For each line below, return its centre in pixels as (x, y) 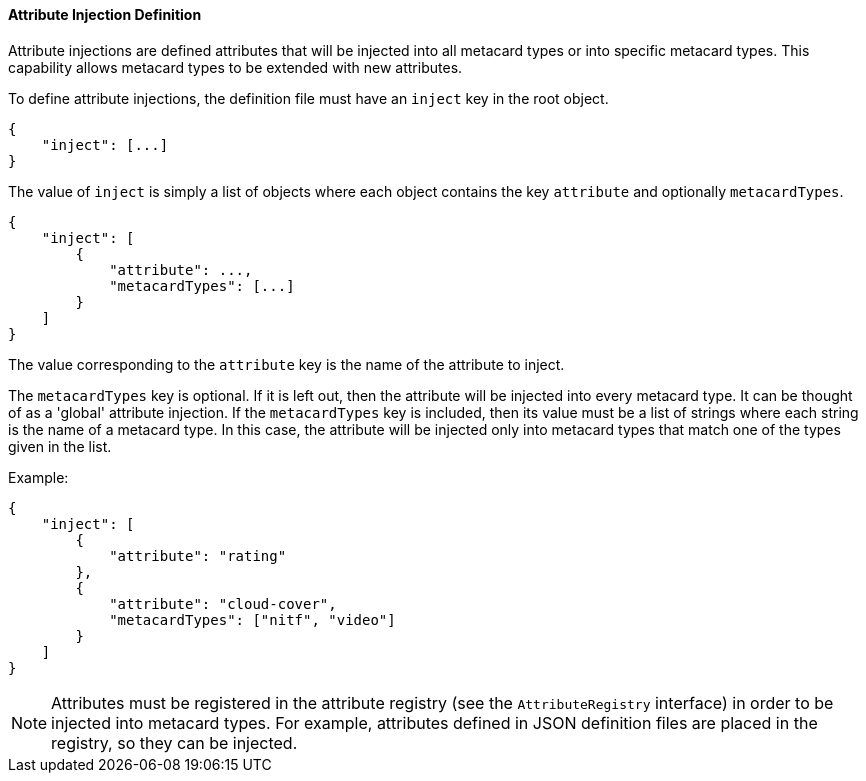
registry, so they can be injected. (174, 742)
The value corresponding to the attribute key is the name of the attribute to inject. (286, 364)
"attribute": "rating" (198, 555)
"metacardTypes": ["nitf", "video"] (252, 619)
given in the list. (60, 446)
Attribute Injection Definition (105, 14)
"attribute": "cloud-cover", (223, 603)
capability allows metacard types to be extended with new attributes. (235, 67)
